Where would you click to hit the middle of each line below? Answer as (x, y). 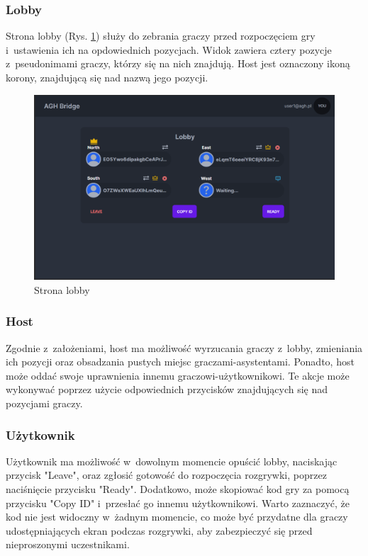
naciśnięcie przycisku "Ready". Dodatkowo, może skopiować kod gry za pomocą (178, 489)
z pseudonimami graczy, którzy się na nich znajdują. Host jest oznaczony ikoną (178, 63)
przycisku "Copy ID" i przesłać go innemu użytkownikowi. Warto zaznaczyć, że (178, 503)
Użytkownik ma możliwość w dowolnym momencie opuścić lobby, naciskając (172, 461)
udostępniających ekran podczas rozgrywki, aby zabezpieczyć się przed (159, 530)
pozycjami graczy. (44, 403)
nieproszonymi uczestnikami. (68, 544)
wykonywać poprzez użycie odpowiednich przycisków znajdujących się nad (167, 389)
